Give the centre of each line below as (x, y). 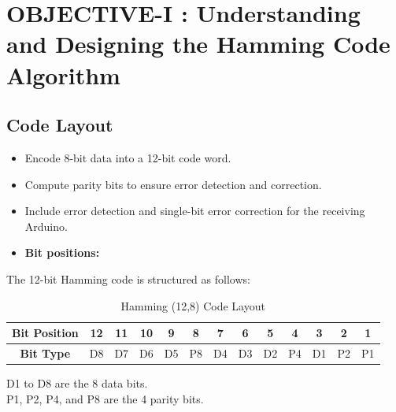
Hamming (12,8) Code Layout (193, 305)
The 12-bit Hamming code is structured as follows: (128, 278)
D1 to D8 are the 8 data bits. (77, 383)
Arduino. (46, 226)
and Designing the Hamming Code (198, 44)
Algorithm (63, 74)
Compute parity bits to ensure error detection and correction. (173, 184)
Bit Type (45, 353)
